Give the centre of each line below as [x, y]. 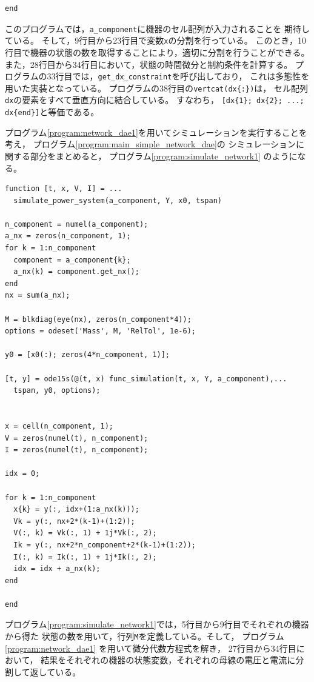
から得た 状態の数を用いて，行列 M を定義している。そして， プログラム [145, 636]
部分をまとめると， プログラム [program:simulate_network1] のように [164, 155]
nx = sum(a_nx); [38, 296]
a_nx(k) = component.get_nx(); [76, 272]
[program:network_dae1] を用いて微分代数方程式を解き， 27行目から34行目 [151, 648]
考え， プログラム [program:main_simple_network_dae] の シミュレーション [150, 144]
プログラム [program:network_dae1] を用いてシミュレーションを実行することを [156, 132]
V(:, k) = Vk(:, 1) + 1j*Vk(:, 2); [85, 533]
